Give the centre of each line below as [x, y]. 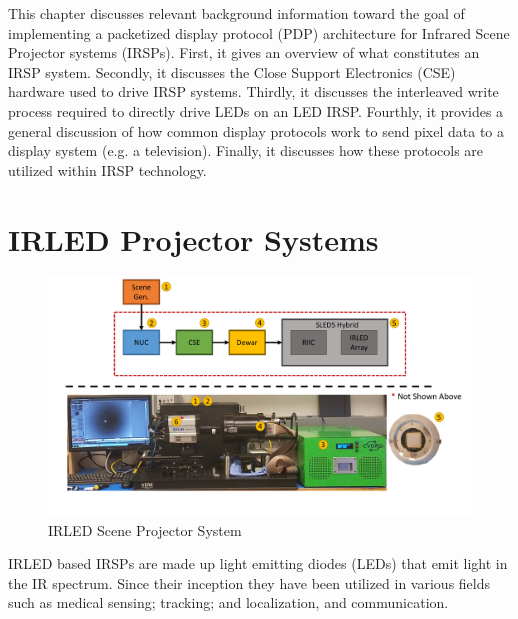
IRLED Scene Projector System [145, 529]
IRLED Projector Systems [193, 238]
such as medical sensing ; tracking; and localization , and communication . [228, 602]
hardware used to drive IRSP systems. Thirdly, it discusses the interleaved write [253, 91]
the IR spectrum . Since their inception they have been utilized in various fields [249, 582]
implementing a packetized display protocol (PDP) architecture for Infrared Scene [259, 32]
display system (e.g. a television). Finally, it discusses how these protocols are [246, 150]
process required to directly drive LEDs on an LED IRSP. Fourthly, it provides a [256, 110]
